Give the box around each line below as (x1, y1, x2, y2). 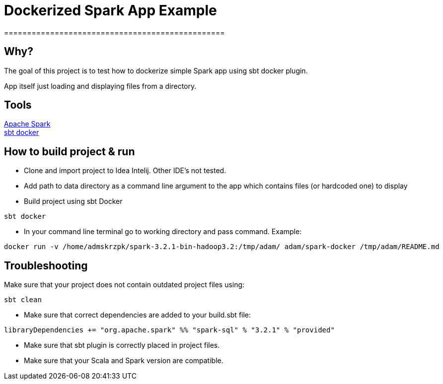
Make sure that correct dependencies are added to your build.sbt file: (24, 311, 251, 320)
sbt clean (4, 296, 42, 304)
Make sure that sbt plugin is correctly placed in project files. (24, 341, 220, 350)
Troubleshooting (4, 259, 88, 272)
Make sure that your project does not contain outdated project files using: (4, 280, 245, 289)
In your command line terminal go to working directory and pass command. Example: (24, 227, 302, 236)
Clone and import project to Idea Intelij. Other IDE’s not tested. (24, 166, 226, 175)
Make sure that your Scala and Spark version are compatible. (24, 356, 223, 365)
